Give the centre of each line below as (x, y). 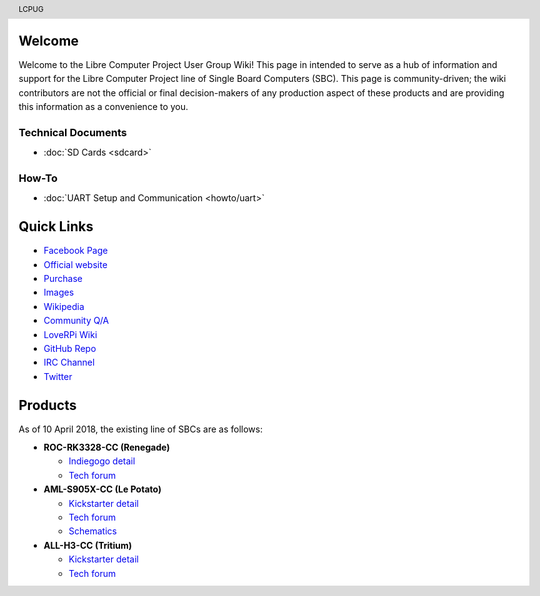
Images (59, 292)
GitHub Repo (70, 348)
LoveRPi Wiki (70, 334)
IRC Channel (69, 362)
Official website (75, 264)
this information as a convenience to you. (103, 107)
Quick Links (56, 226)
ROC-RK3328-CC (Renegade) (106, 447)
